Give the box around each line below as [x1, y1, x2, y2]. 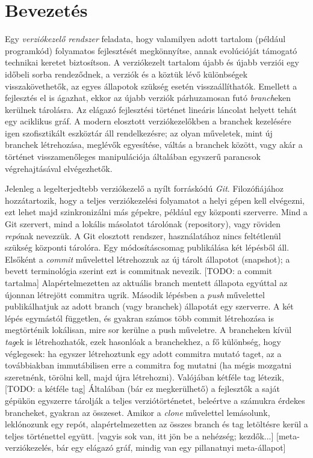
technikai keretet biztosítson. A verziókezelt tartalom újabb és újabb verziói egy [5, 56, 299, 69]
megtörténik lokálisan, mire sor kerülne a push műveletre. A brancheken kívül [5, 323, 292, 336]
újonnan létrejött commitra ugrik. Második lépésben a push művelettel [5, 288, 265, 301]
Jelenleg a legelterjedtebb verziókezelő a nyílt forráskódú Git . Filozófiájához [5, 182, 284, 195]
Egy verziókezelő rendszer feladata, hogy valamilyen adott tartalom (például [5, 32, 286, 45]
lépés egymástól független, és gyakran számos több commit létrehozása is [5, 311, 274, 324]
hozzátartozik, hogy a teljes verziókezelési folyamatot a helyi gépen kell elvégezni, [5, 194, 305, 206]
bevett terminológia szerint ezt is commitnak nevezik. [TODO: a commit [5, 264, 273, 277]
